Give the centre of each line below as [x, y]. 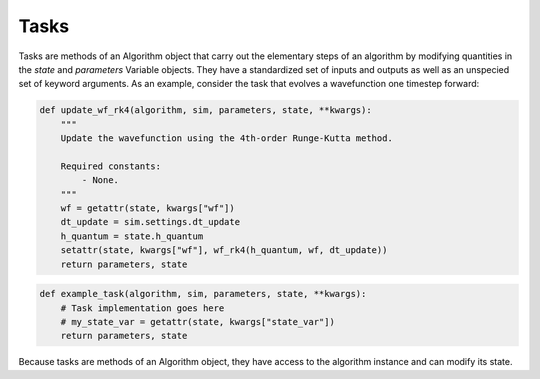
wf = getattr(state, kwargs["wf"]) [147, 208]
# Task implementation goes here [142, 308]
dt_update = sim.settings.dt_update [150, 222]
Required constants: [111, 166]
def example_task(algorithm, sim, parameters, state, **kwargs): [203, 294]
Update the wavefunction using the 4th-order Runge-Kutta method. [227, 138]
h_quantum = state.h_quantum [132, 236]
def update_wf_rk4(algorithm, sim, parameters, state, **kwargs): [205, 110]
